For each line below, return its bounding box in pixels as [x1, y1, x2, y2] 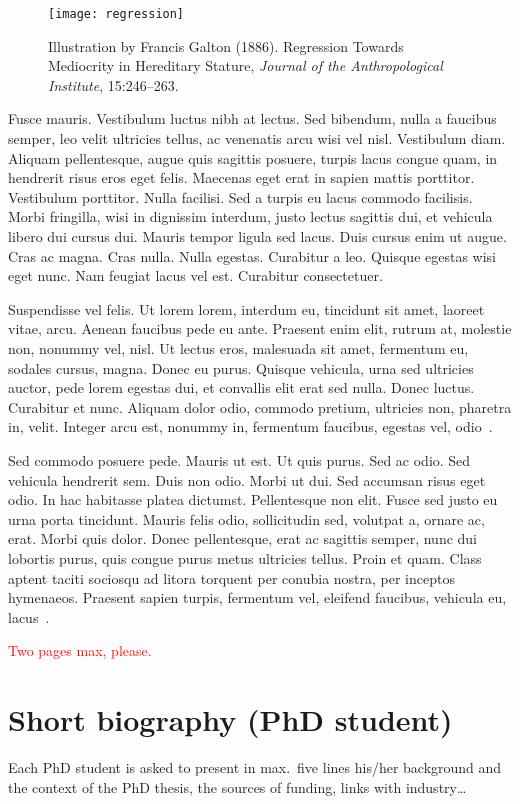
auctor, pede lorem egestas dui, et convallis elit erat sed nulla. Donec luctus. [8, 377, 475, 398]
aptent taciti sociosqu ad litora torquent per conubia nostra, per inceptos [8, 567, 455, 588]
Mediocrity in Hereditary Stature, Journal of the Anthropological [48, 55, 443, 76]
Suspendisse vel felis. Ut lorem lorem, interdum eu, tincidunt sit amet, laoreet [8, 298, 485, 319]
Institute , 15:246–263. [48, 74, 179, 95]
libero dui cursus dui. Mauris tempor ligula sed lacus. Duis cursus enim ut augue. [8, 226, 507, 246]
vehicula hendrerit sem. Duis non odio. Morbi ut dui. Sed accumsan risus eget [8, 469, 486, 490]
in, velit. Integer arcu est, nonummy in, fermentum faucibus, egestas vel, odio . [8, 416, 493, 437]
